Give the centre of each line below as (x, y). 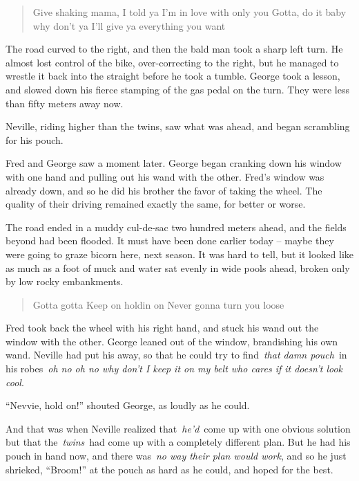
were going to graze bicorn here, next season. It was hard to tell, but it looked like (179, 254)
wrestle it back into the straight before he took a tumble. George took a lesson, (173, 76)
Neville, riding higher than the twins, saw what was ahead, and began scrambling (178, 126)
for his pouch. (35, 139)
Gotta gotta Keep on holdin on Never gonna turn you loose (158, 304)
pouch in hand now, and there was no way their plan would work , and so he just (176, 456)
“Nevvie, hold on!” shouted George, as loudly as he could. (128, 405)
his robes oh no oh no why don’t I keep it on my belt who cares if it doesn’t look (174, 369)
